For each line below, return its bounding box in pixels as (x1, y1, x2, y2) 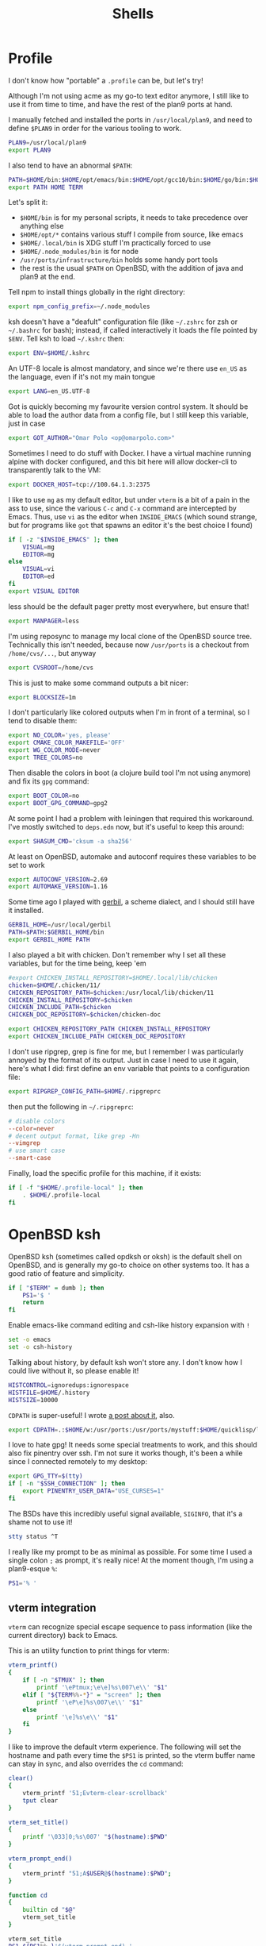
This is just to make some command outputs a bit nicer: (8, 678, 188, 688)
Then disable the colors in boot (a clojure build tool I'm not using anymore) (8, 768, 252, 777)
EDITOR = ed (22, 572, 55, 580)
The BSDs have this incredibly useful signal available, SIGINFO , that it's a (8, 1509, 243, 1518)
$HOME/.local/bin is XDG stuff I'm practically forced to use (19, 238, 211, 248)
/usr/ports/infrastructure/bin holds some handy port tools (19, 255, 218, 264)
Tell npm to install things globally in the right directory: (8, 287, 186, 297)
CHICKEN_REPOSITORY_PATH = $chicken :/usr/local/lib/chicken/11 (8, 988, 215, 996)
